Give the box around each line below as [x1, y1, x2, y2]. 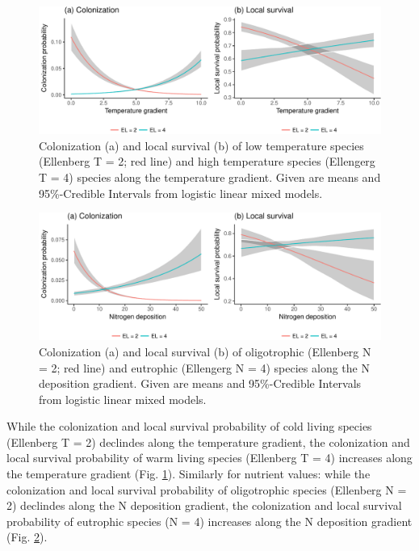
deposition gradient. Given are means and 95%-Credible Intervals [39, 375, 362, 392]
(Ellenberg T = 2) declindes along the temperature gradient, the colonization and [6, 433, 410, 450]
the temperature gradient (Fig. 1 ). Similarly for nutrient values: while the [6, 465, 371, 482]
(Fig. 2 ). [6, 528, 48, 545]
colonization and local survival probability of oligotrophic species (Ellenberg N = [6, 481, 407, 498]
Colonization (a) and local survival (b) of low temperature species [39, 137, 364, 154]
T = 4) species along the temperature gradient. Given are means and [39, 168, 381, 185]
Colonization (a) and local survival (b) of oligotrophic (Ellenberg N [39, 343, 371, 360]
